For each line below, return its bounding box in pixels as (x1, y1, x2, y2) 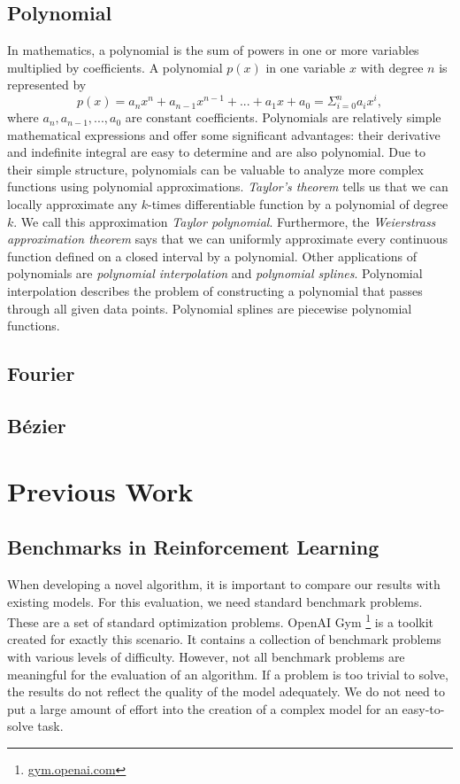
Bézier (7, 411, 66, 439)
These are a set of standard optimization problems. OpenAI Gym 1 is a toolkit (7, 610, 434, 631)
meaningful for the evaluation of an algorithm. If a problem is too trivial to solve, (7, 664, 448, 683)
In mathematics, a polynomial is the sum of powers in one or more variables (7, 41, 419, 59)
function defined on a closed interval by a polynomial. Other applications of (7, 246, 418, 265)
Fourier (7, 360, 75, 387)
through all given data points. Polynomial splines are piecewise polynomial (7, 299, 412, 317)
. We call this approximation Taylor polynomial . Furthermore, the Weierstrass (13, 212, 436, 230)
